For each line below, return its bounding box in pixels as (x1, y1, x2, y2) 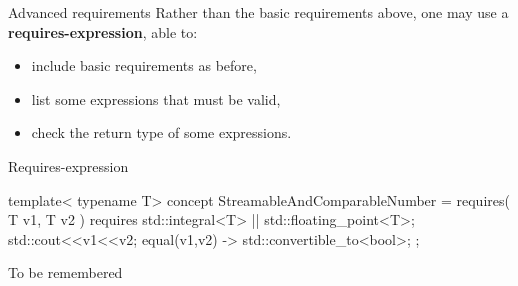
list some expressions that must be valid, (31, 88, 281, 109)
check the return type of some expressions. (31, 122, 292, 143)
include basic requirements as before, (31, 55, 257, 76)
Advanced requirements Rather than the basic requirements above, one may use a (8, 2, 509, 22)
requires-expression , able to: (8, 21, 198, 42)
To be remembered (8, 262, 123, 283)
